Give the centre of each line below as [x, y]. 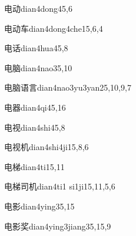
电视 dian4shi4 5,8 [35, 127]
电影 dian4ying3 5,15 [39, 206]
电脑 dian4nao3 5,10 [38, 67]
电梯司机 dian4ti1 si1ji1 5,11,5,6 [60, 186]
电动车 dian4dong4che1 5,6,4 [54, 28]
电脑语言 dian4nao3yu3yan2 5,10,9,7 [68, 87]
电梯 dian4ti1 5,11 [34, 166]
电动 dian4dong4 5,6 [38, 8]
